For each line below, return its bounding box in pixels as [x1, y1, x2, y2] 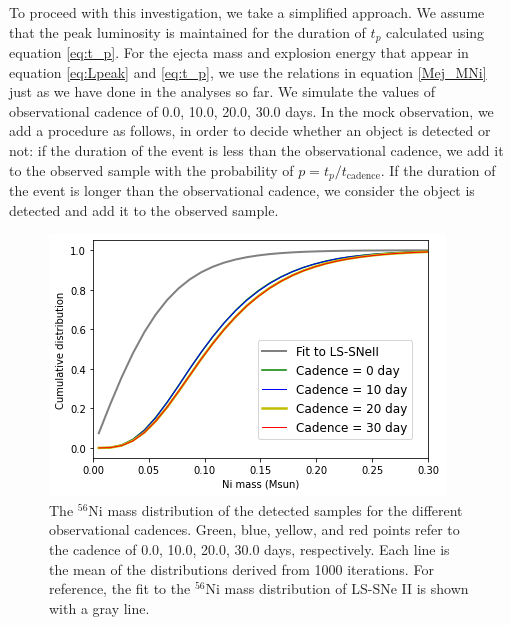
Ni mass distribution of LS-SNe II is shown [205, 578, 469, 599]
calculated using [386, 21, 485, 42]
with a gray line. [49, 597, 150, 618]
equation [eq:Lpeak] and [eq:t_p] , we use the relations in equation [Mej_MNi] [9, 61, 487, 82]
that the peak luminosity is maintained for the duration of [9, 21, 366, 42]
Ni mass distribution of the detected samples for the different [88, 499, 463, 520]
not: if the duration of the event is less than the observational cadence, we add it [9, 140, 504, 161]
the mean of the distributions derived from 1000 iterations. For [49, 558, 434, 579]
